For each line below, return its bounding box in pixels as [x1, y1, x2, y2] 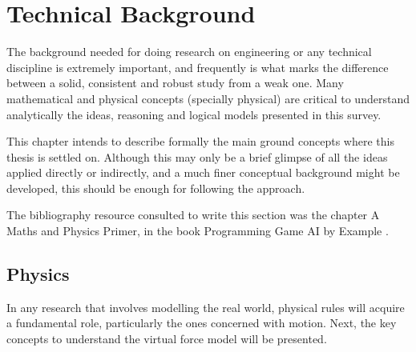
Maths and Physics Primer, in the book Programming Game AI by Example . [6, 222, 389, 239]
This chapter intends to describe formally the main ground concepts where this [6, 133, 394, 150]
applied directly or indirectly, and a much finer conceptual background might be [6, 164, 400, 181]
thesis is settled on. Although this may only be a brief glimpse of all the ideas [6, 148, 388, 165]
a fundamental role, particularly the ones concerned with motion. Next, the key [6, 314, 397, 331]
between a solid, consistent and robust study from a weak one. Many [6, 74, 344, 91]
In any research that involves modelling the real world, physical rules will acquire [6, 298, 405, 315]
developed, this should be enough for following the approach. [6, 179, 305, 196]
